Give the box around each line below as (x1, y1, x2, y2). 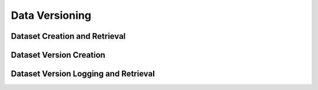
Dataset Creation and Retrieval (11, 31, 126, 41)
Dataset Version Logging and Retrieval (11, 69, 155, 79)
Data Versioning (11, 9, 91, 22)
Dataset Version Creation (11, 50, 105, 60)
